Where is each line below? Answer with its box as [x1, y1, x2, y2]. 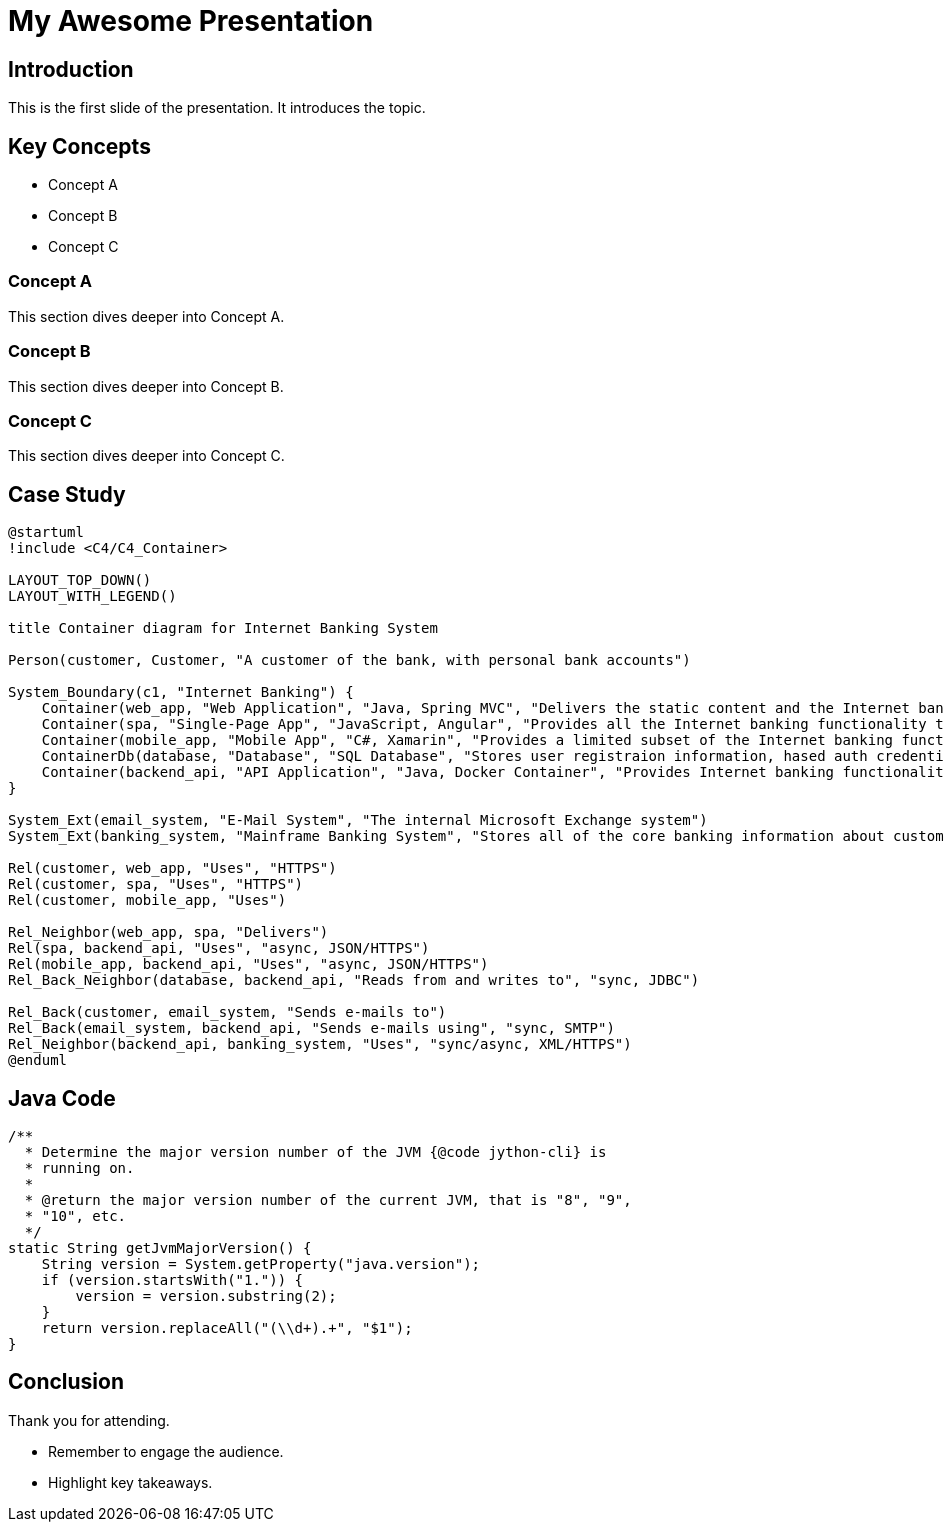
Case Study [8, 481, 126, 507]
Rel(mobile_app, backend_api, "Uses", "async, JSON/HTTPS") [8, 956, 489, 973]
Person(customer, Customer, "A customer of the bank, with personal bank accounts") [8, 652, 691, 669]
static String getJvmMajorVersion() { [8, 1239, 312, 1256]
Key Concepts [8, 133, 151, 159]
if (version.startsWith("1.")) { [41, 1271, 304, 1288]
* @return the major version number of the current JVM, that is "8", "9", [24, 1191, 632, 1208]
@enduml [8, 1052, 68, 1069]
